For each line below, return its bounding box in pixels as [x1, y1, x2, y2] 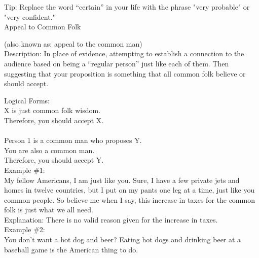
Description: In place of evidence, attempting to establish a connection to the [4, 48, 244, 59]
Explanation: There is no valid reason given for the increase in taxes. [4, 214, 218, 225]
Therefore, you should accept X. [4, 115, 104, 125]
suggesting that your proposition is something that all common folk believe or [4, 68, 246, 79]
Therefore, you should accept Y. [4, 155, 104, 165]
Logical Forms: [4, 95, 50, 105]
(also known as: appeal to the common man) [4, 38, 142, 49]
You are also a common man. [4, 144, 95, 155]
